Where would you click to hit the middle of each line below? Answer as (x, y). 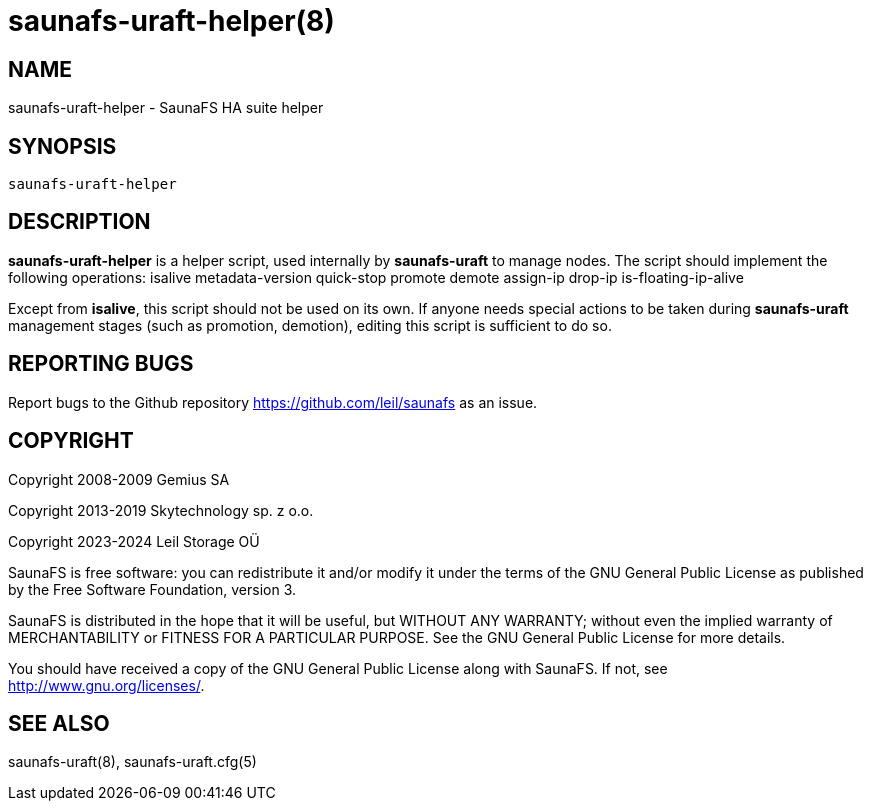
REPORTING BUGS (101, 364)
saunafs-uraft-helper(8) (171, 21)
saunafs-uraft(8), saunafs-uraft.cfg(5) (132, 762)
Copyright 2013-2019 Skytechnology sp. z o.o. (161, 510)
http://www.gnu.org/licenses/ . (106, 685)
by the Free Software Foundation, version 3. (152, 589)
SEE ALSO (59, 723)
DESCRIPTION (79, 222)
